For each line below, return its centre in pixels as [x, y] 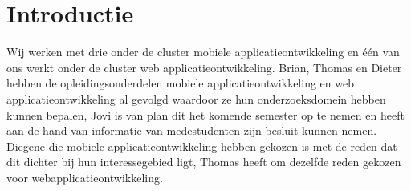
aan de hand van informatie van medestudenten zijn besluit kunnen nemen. [192, 130]
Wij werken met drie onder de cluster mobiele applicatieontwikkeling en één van [203, 52]
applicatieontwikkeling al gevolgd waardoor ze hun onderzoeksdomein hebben [196, 98]
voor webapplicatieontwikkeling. [85, 177]
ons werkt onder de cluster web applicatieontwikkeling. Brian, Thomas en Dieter [204, 67]
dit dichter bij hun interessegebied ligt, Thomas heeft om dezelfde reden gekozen [204, 162]
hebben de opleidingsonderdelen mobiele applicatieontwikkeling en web [180, 83]
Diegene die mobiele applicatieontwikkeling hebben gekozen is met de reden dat [202, 146]
